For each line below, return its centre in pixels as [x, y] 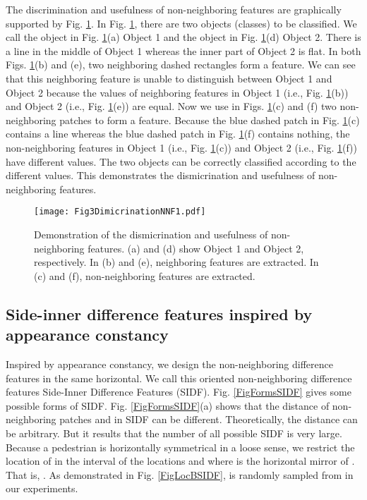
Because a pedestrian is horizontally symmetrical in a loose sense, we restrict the [180, 447]
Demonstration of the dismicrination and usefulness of [151, 234]
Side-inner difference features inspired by [159, 313]
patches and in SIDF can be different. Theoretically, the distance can [209, 419]
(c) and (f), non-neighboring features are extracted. [145, 275]
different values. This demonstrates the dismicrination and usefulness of [161, 175]
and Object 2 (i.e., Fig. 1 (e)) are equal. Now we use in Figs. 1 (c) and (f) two [171, 106]
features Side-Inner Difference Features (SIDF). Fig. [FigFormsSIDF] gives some [179, 392]
